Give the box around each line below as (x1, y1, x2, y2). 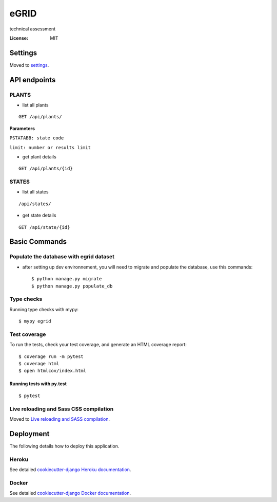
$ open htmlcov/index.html (18, 368, 87, 374)
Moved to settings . (9, 62, 49, 68)
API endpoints (9, 75, 56, 84)
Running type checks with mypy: (9, 306, 79, 312)
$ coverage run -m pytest (18, 353, 84, 360)
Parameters (9, 125, 35, 131)
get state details (22, 212, 56, 219)
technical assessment (9, 26, 56, 32)
